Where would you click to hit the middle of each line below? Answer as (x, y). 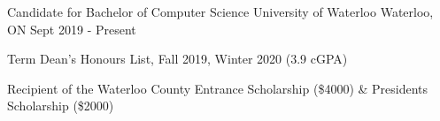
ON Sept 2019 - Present (72, 29)
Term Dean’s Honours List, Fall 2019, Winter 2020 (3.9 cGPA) (178, 59)
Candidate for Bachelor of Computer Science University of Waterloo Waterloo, (220, 11)
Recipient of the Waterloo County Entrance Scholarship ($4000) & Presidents (218, 88)
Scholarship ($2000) (61, 106)
